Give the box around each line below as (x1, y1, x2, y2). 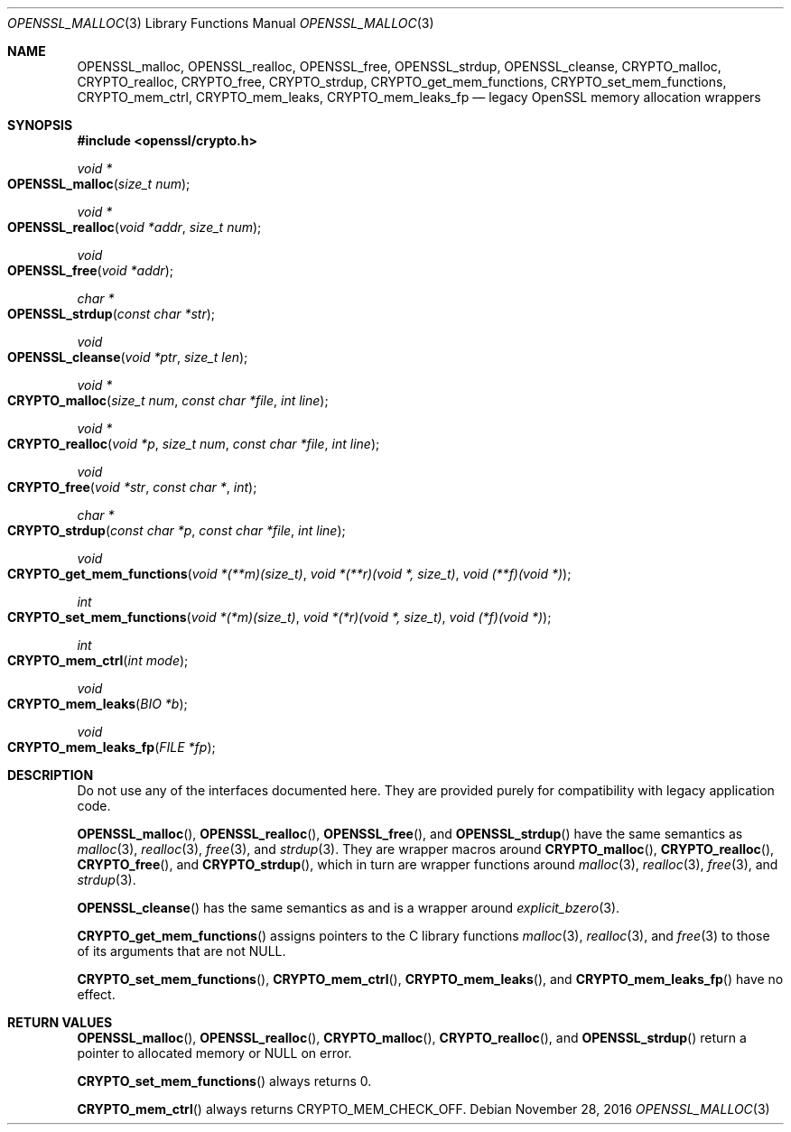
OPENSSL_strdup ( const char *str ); (7, 306, 216, 321)
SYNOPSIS (7, 117, 73, 133)
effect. (77, 987, 116, 1002)
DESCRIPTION (7, 767, 94, 783)
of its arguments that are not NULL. (77, 943, 286, 959)
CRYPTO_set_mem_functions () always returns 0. (77, 1073, 372, 1089)
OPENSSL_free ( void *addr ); (7, 263, 173, 278)
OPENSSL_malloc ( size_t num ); (7, 176, 191, 191)
